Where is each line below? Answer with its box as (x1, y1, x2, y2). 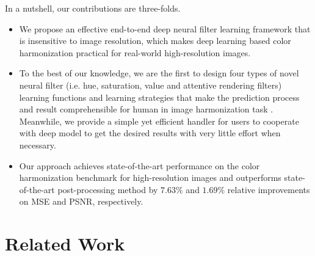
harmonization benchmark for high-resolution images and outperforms (19, 171, 281, 184)
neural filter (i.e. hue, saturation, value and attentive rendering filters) (19, 78, 282, 91)
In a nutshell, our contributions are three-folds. (5, 2, 181, 14)
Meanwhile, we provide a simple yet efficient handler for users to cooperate (19, 114, 299, 127)
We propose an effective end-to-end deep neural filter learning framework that (19, 22, 311, 35)
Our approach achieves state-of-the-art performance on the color (19, 159, 260, 172)
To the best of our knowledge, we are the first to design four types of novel (19, 67, 299, 79)
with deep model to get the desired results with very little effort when (19, 126, 281, 139)
